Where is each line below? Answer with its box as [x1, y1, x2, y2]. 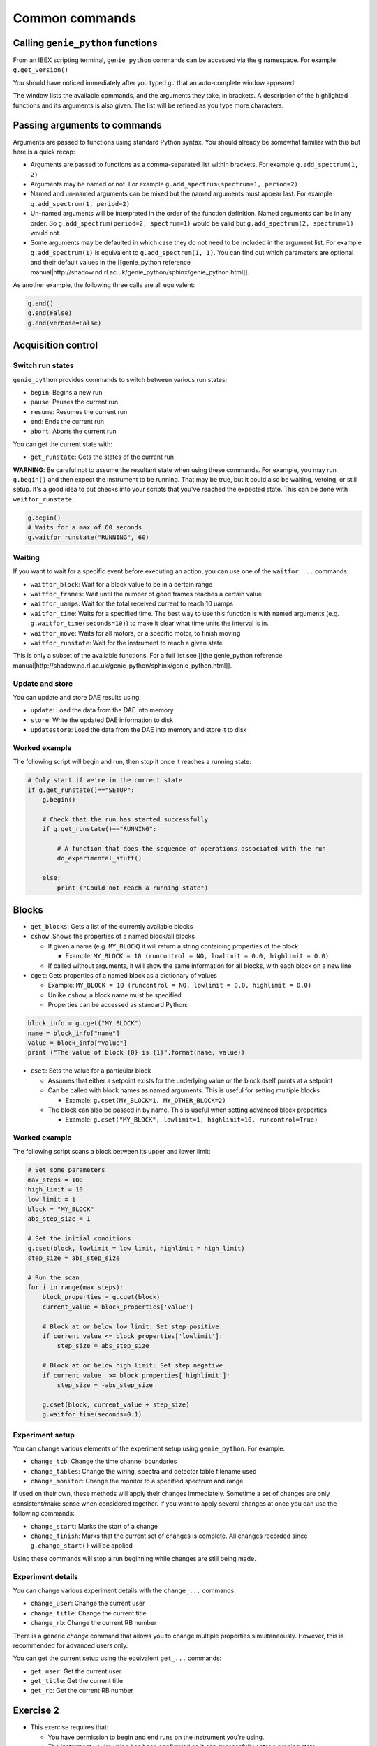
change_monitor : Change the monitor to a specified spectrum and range [30, 1477, 244, 1485]
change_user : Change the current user [30, 1599, 145, 1608]
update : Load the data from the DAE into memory [30, 706, 174, 714]
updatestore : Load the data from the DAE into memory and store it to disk [30, 726, 247, 734]
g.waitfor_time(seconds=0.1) [42, 1411, 142, 1418]
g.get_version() [13, 66, 69, 74]
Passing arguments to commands [13, 119, 162, 131]
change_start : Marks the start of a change [30, 1522, 158, 1530]
